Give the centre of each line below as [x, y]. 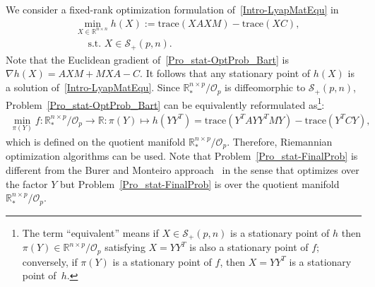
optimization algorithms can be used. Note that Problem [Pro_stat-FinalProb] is [182, 156]
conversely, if [50, 261]
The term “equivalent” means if [90, 232]
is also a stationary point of [249, 247]
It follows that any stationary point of [228, 73]
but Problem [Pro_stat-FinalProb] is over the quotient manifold [200, 183]
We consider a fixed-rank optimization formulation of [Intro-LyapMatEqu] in [172, 9]
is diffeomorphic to [265, 87]
